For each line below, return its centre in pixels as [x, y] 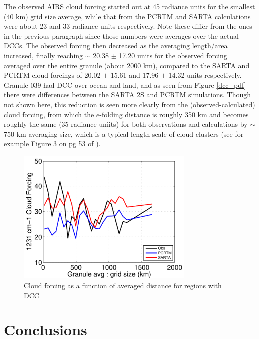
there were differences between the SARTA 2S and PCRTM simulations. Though [128, 94]
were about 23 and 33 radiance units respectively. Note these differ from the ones [128, 26]
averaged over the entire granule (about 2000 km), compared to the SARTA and [127, 65]
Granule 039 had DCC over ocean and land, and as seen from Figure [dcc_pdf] [125, 85]
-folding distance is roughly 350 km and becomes [174, 114]
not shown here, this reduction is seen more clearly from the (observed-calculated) [129, 104]
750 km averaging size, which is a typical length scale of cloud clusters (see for [124, 133]
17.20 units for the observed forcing [173, 55]
